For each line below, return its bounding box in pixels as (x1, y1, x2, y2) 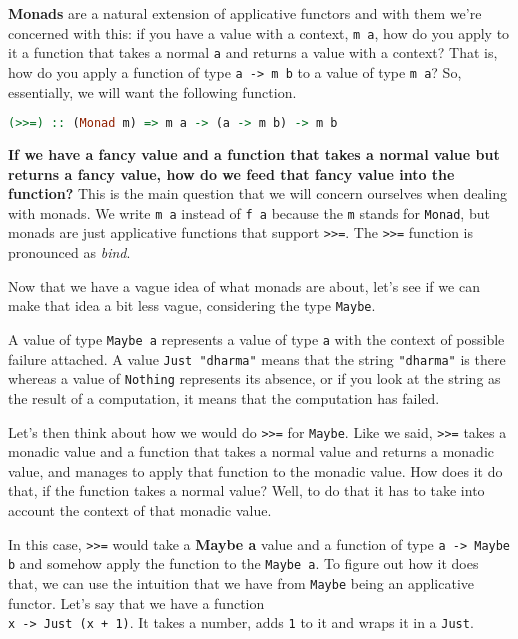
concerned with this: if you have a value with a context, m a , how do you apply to (8, 22, 510, 43)
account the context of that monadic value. (8, 499, 272, 520)
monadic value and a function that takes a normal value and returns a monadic (8, 441, 495, 462)
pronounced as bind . (8, 242, 131, 263)
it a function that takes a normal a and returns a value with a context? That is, (8, 42, 498, 63)
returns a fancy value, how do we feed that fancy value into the (8, 163, 455, 184)
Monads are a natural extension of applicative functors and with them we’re (8, 3, 482, 23)
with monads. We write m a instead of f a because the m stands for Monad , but (8, 202, 490, 223)
